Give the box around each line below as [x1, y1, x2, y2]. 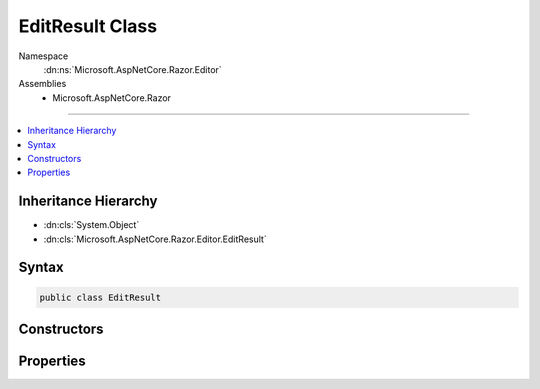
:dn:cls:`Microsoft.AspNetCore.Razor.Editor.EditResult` [43, 233, 267, 245]
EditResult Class [18, 15, 158, 37]
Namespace [18, 50, 69, 62]
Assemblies [18, 78, 67, 90]
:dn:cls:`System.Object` [43, 219, 140, 231]
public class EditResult [39, 291, 162, 303]
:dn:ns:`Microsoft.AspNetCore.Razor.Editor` [43, 63, 222, 75]
